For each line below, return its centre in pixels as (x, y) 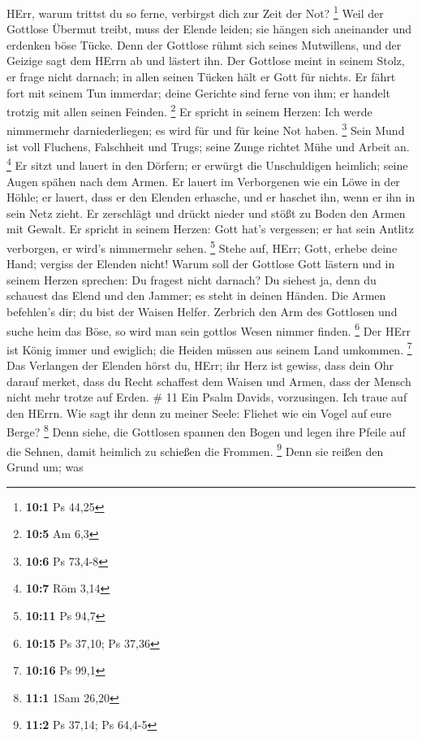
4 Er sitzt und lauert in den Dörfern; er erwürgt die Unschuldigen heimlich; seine (207, 164)
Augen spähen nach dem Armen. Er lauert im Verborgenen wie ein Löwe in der (203, 181)
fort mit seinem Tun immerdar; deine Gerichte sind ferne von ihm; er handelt (198, 92)
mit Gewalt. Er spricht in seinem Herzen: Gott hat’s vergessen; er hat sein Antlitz (210, 229)
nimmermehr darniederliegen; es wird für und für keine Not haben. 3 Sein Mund (206, 129)
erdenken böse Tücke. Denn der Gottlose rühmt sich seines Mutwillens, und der (204, 44)
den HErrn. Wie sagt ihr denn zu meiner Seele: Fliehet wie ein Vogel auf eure (199, 412)
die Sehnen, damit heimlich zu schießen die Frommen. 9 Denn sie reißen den (195, 449)
